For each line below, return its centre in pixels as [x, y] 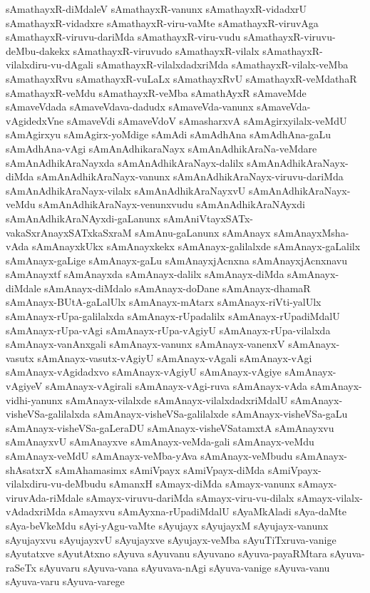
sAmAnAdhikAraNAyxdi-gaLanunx [83, 218]
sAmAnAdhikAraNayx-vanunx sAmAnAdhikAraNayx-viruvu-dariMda [190, 176]
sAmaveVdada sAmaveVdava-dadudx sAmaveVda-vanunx [130, 107]
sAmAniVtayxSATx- [208, 218]
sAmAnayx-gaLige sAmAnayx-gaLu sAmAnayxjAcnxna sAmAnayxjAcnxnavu [177, 260]
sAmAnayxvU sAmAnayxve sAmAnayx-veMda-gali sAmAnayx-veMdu [160, 442]
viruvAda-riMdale [45, 497]
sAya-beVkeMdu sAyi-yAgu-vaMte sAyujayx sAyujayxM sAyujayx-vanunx [167, 525]
